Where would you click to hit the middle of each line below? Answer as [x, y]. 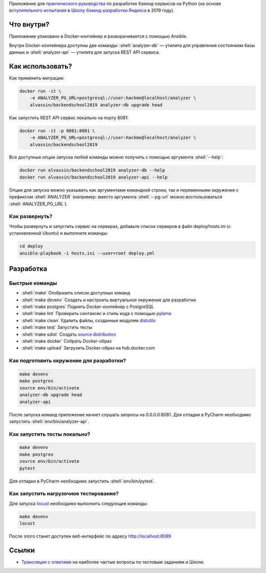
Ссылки [22, 550]
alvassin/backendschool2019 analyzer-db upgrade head [96, 105]
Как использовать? [41, 66]
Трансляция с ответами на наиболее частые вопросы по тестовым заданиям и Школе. [113, 562]
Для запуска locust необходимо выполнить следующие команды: [78, 503]
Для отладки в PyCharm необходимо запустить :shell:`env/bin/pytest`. [82, 481]
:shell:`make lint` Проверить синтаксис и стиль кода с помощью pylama [96, 314]
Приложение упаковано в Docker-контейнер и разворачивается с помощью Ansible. [98, 36]
